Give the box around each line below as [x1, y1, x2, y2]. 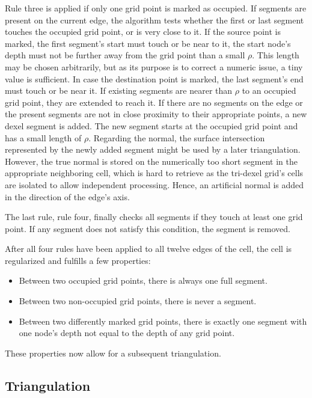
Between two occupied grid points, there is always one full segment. [19, 274, 268, 287]
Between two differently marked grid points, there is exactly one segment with [19, 314, 307, 327]
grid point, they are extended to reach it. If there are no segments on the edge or [5, 96, 303, 108]
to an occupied [242, 84, 296, 97]
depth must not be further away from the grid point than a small [5, 49, 245, 61]
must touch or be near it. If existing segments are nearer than [5, 84, 233, 97]
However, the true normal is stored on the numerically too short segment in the [5, 155, 298, 167]
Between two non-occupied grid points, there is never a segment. [19, 295, 257, 307]
